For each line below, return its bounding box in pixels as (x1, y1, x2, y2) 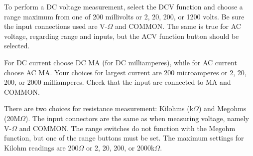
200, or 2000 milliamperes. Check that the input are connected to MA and (4, 77, 231, 87)
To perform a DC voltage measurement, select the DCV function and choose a (4, 1, 243, 11)
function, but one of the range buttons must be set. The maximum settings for (4, 133, 244, 143)
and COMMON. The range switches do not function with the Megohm (19, 123, 236, 133)
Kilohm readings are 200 (4, 142, 79, 153)
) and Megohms (198, 103, 247, 114)
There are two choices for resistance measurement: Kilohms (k (4, 103, 194, 114)
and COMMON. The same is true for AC (115, 21, 241, 31)
